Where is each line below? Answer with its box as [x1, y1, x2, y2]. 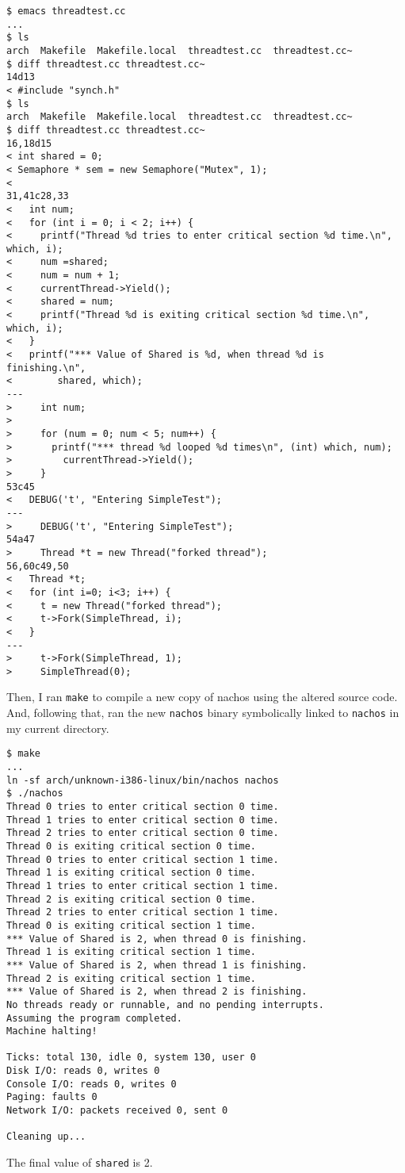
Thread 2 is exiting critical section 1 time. [6, 972, 256, 984]
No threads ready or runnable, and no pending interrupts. [6, 999, 324, 1010]
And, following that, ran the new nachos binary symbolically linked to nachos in [6, 704, 399, 721]
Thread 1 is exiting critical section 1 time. [6, 946, 256, 958]
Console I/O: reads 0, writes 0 [6, 1078, 177, 1090]
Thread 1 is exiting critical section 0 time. [6, 867, 256, 879]
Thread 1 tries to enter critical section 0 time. [6, 814, 279, 826]
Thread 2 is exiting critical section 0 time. [6, 893, 256, 905]
